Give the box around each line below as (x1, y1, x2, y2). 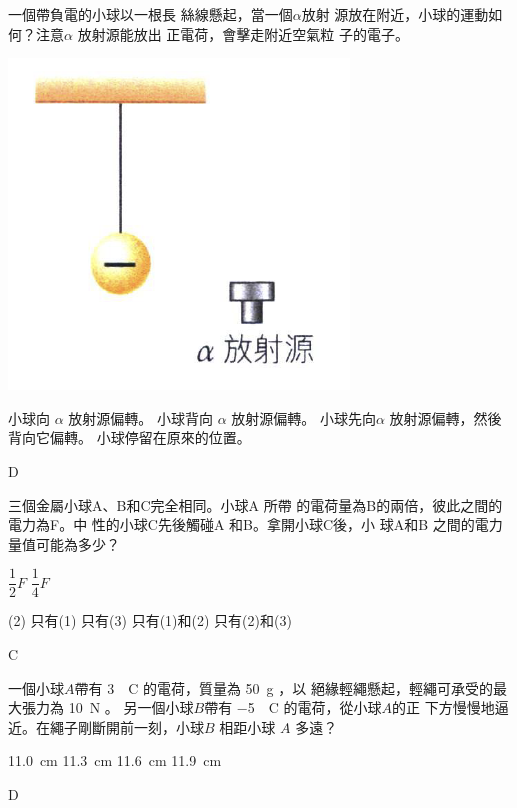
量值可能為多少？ (8, 533, 120, 554)
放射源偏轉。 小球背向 (68, 407, 213, 428)
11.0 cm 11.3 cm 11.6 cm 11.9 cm (8, 750, 222, 771)
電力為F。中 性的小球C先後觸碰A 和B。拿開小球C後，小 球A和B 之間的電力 (8, 514, 503, 535)
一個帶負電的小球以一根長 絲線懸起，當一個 (8, 4, 293, 24)
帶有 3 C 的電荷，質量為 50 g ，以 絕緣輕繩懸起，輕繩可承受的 (74, 677, 493, 698)
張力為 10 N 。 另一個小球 (21, 697, 194, 718)
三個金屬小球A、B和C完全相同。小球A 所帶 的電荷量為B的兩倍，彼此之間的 (8, 494, 503, 515)
